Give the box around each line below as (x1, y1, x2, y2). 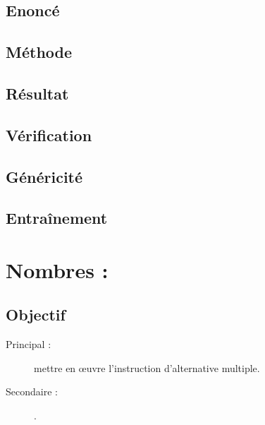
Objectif (6, 304, 66, 325)
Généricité (6, 165, 83, 187)
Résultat (6, 82, 69, 104)
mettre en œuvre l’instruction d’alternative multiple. (34, 360, 260, 375)
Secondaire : (6, 384, 58, 399)
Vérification (6, 124, 92, 145)
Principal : (6, 337, 51, 352)
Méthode (6, 41, 73, 63)
